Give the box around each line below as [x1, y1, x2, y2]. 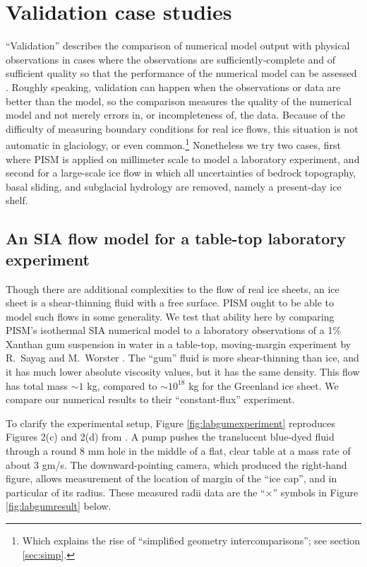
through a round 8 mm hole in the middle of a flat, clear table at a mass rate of [6, 443, 351, 458]
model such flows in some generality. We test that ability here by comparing [6, 309, 335, 323]
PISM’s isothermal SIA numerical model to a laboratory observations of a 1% [6, 323, 342, 338]
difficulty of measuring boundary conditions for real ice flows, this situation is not [6, 121, 359, 136]
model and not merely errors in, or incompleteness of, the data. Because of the [6, 107, 345, 122]
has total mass [6, 378, 68, 393]
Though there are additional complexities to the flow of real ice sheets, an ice [6, 281, 339, 296]
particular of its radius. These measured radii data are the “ [6, 484, 265, 499]
